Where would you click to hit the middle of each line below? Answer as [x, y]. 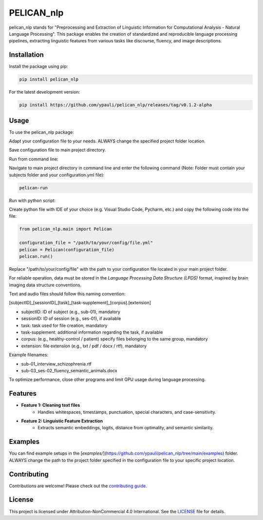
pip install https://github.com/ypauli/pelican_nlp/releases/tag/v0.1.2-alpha [115, 105]
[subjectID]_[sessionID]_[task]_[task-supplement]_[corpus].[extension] [80, 303]
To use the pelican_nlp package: [41, 132]
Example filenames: [29, 355]
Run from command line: [34, 159]
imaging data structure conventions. [45, 285]
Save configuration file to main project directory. [57, 150]
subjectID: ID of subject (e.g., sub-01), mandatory [71, 312]
